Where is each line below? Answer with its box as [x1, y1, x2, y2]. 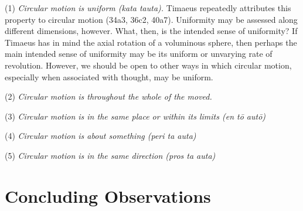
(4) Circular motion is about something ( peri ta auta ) [5, 130, 196, 142]
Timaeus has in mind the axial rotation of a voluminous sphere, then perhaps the [5, 36, 297, 48]
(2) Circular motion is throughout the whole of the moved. [5, 90, 212, 103]
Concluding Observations [5, 183, 211, 207]
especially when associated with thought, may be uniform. [5, 70, 213, 83]
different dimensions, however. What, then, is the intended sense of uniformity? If [5, 25, 298, 37]
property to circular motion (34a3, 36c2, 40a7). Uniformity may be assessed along [5, 13, 298, 25]
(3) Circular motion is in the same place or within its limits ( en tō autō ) [5, 110, 266, 122]
